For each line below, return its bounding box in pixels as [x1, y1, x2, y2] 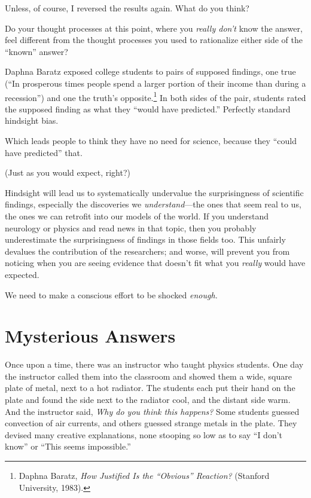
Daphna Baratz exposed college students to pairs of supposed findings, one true [5, 65, 296, 78]
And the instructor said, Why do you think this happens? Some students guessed [5, 405, 300, 417]
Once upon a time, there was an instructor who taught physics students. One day [5, 358, 304, 371]
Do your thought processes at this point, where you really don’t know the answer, [5, 22, 303, 34]
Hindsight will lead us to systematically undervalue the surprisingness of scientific [5, 186, 304, 198]
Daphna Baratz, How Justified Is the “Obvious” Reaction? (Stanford [19, 469, 270, 481]
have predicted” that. [5, 146, 83, 158]
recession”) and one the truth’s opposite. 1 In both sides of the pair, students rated [5, 89, 306, 103]
